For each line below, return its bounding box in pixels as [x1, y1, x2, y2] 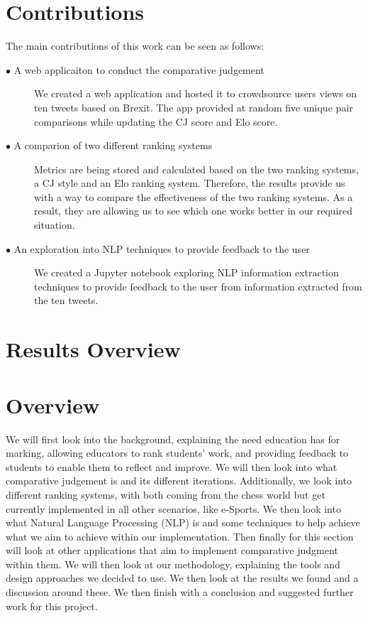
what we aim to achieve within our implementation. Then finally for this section [6, 528, 354, 543]
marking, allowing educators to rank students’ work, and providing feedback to [6, 445, 349, 460]
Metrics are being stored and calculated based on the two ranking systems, [34, 161, 359, 176]
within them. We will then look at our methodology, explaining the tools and [6, 556, 340, 571]
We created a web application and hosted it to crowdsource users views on [34, 86, 357, 101]
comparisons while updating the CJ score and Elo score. [34, 114, 278, 129]
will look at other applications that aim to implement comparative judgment [6, 543, 338, 558]
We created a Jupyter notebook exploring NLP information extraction [34, 265, 339, 280]
